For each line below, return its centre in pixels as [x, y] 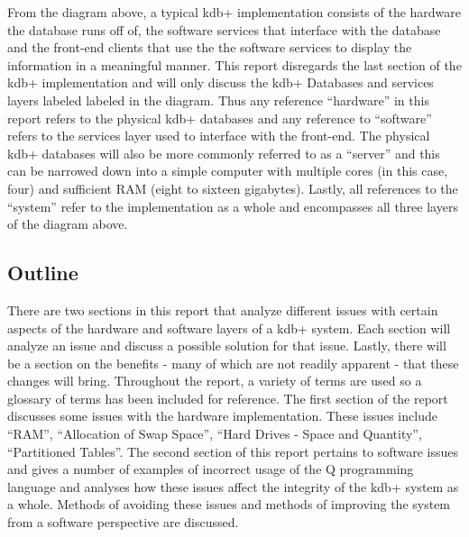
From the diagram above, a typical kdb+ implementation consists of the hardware [234, 12]
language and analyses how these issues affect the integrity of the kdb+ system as [233, 486]
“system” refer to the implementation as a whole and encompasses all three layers [233, 206]
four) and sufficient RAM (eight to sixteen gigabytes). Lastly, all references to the [233, 188]
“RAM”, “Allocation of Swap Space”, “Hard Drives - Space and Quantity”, [215, 434]
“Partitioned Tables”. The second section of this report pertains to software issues [233, 451]
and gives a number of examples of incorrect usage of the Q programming [211, 469]
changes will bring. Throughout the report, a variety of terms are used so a [215, 381]
